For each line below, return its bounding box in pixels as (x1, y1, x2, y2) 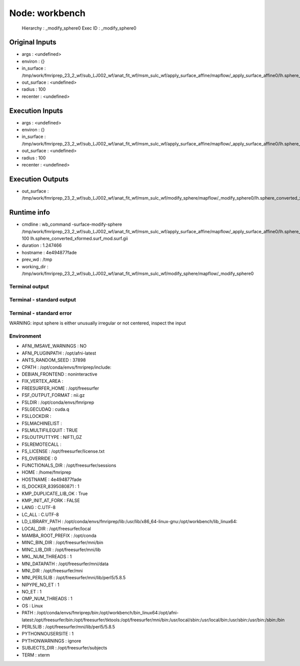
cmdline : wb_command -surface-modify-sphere (21, 221, 122, 228)
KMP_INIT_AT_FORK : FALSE (21, 497, 80, 504)
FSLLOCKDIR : (21, 413, 51, 419)
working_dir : (21, 263, 48, 269)
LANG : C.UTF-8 (21, 505, 56, 511)
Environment (9, 332, 41, 340)
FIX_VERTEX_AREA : (21, 378, 63, 384)
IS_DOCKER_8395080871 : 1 (21, 483, 79, 489)
